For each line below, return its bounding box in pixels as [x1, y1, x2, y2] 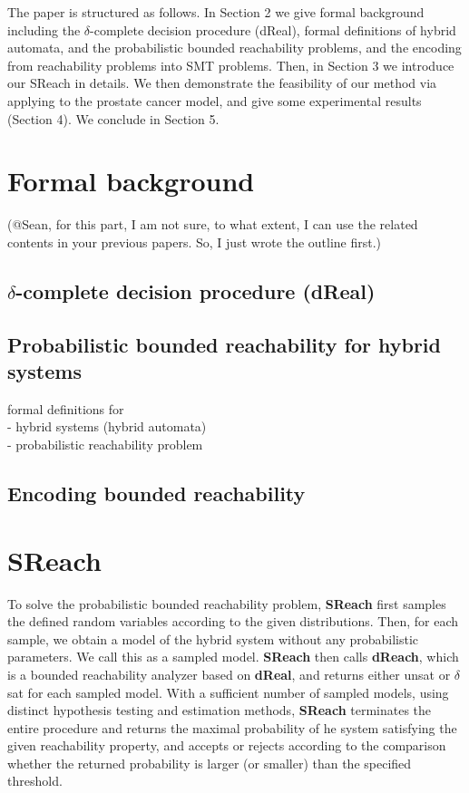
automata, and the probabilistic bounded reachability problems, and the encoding [7, 38, 462, 57]
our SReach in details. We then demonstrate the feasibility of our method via [7, 73, 437, 92]
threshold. [7, 771, 63, 790]
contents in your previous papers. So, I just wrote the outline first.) [7, 232, 382, 251]
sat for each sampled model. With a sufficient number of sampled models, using [7, 682, 449, 701]
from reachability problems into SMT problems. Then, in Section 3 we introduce [7, 55, 454, 74]
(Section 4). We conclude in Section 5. [7, 109, 220, 128]
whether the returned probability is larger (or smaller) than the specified [7, 753, 412, 772]
